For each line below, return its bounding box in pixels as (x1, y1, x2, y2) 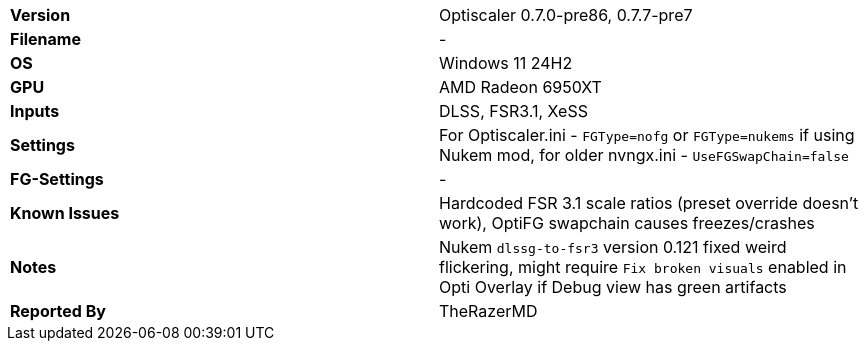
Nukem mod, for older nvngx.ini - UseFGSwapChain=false (439, 145, 849, 165)
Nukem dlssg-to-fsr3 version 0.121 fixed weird (439, 237, 787, 257)
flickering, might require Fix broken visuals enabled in (439, 257, 847, 277)
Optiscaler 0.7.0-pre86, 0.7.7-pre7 (439, 5, 693, 25)
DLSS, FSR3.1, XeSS (439, 101, 588, 121)
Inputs (10, 101, 60, 121)
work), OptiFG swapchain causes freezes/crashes (439, 213, 815, 233)
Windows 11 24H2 (439, 53, 573, 73)
